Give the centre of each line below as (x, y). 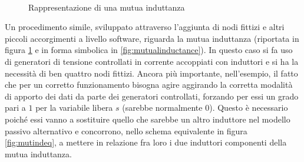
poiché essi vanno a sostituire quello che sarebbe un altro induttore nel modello (148, 119)
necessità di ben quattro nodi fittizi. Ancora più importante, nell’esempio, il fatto (151, 73)
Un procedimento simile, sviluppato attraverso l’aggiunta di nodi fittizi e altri (145, 27)
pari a (15, 108)
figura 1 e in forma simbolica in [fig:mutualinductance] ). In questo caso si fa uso (149, 50)
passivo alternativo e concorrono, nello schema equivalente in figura (126, 130)
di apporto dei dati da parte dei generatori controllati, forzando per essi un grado (152, 96)
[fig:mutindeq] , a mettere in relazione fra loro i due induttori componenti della (146, 142)
